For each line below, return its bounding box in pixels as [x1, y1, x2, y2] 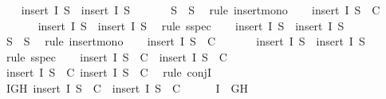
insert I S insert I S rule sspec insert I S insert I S [37, 17, 345, 34]
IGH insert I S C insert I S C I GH [6, 79, 248, 96]
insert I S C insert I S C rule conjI [6, 64, 211, 81]
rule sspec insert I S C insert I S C [6, 48, 227, 65]
